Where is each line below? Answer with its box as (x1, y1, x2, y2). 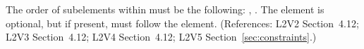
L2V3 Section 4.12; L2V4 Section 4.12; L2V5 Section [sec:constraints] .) (6, 29, 317, 44)
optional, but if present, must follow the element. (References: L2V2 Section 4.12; (6, 15, 359, 30)
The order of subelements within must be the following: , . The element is (6, 2, 324, 16)
